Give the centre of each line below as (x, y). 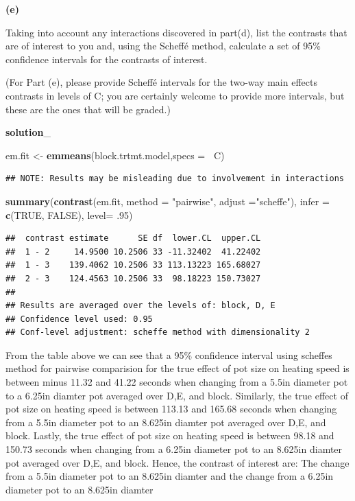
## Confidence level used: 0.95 (79, 319)
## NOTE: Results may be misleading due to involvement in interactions (175, 179)
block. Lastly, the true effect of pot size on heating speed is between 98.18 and (170, 435)
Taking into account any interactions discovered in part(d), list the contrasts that (176, 32)
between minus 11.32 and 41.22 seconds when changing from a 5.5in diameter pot (177, 382)
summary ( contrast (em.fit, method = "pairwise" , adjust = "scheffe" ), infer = (168, 201)
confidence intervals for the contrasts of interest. (107, 59)
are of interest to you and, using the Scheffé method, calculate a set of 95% (163, 46)
